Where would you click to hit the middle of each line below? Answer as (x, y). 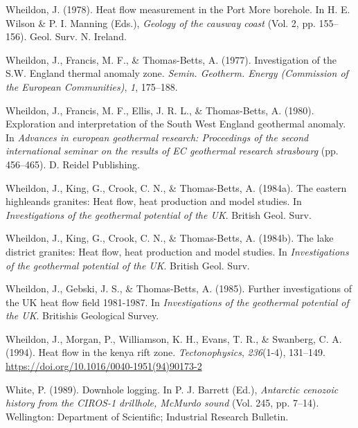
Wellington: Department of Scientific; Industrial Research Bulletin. (147, 416)
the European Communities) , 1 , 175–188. (92, 86)
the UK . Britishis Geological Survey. (82, 315)
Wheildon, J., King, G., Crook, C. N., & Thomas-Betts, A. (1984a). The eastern (176, 187)
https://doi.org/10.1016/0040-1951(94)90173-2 (104, 366)
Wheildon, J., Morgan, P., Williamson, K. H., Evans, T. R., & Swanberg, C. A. (174, 338)
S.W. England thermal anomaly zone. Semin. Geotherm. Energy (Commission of (177, 73)
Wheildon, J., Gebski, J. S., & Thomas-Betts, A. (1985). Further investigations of (179, 288)
